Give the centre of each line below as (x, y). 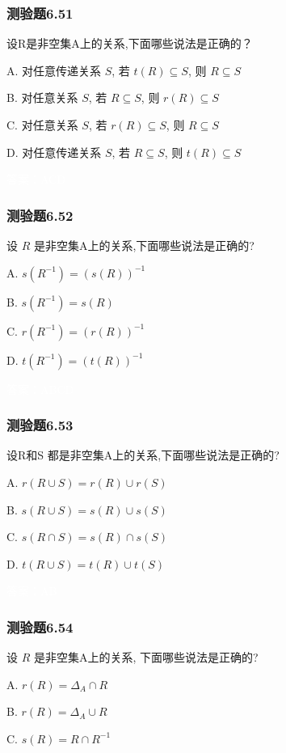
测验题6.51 (40, 13)
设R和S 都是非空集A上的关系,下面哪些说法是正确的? (143, 455)
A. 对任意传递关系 (54, 70)
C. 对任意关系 (42, 125)
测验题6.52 (40, 215)
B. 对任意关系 (42, 97)
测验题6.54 (40, 626)
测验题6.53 (40, 425)
